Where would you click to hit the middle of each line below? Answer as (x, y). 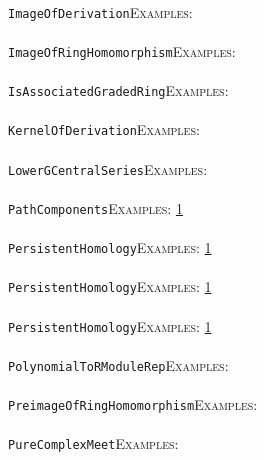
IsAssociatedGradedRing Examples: (118, 90)
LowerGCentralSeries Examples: (108, 168)
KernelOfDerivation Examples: (104, 129)
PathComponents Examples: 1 (95, 207)
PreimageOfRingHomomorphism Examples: (133, 404)
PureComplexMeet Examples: (93, 443)
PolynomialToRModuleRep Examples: (118, 364)
